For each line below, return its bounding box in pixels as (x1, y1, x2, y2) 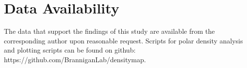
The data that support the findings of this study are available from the (4, 26, 215, 36)
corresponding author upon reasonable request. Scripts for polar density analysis (4, 35, 243, 45)
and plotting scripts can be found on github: (4, 45, 136, 55)
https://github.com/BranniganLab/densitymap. (4, 54, 146, 64)
